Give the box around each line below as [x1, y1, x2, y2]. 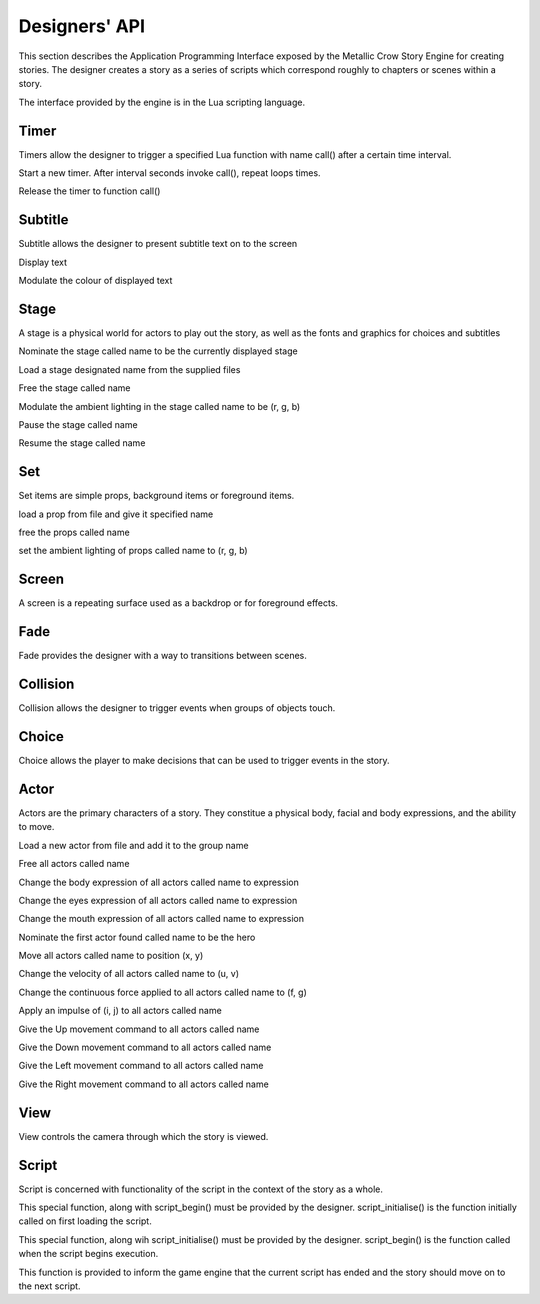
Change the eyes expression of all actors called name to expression [18, 894, 298, 906]
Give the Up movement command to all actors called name [18, 1023, 260, 1035]
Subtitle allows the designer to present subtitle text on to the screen [18, 238, 298, 250]
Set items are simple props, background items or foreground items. [18, 490, 295, 502]
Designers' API [18, 15, 145, 37]
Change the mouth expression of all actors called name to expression [18, 913, 305, 925]
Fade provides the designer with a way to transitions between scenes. [18, 650, 307, 662]
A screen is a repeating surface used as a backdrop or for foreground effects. [18, 597, 339, 609]
